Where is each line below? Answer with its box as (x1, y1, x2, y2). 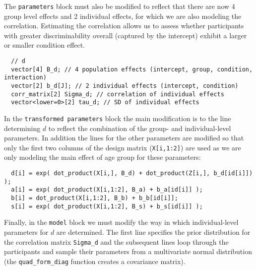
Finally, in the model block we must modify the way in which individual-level (4, 217, 239, 227)
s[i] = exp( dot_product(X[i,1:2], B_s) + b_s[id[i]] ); (11, 202, 203, 210)
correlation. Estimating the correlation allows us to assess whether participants (4, 20, 244, 31)
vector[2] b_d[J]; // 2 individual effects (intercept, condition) (11, 82, 239, 89)
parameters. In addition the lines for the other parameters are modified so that (4, 133, 244, 143)
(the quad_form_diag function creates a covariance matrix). (4, 256, 186, 266)
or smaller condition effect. (4, 40, 85, 50)
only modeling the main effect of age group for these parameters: (4, 152, 201, 162)
